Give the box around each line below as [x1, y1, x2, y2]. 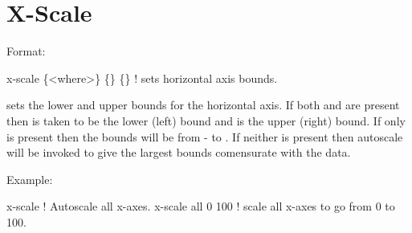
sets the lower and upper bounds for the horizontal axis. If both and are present [6, 96, 400, 113]
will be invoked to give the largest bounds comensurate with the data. [6, 144, 351, 161]
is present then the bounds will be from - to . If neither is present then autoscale [6, 128, 403, 145]
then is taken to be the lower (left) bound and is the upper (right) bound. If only [6, 112, 406, 129]
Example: [6, 170, 53, 187]
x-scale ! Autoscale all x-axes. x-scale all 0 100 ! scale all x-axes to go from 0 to [6, 198, 395, 215]
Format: [6, 43, 46, 59]
